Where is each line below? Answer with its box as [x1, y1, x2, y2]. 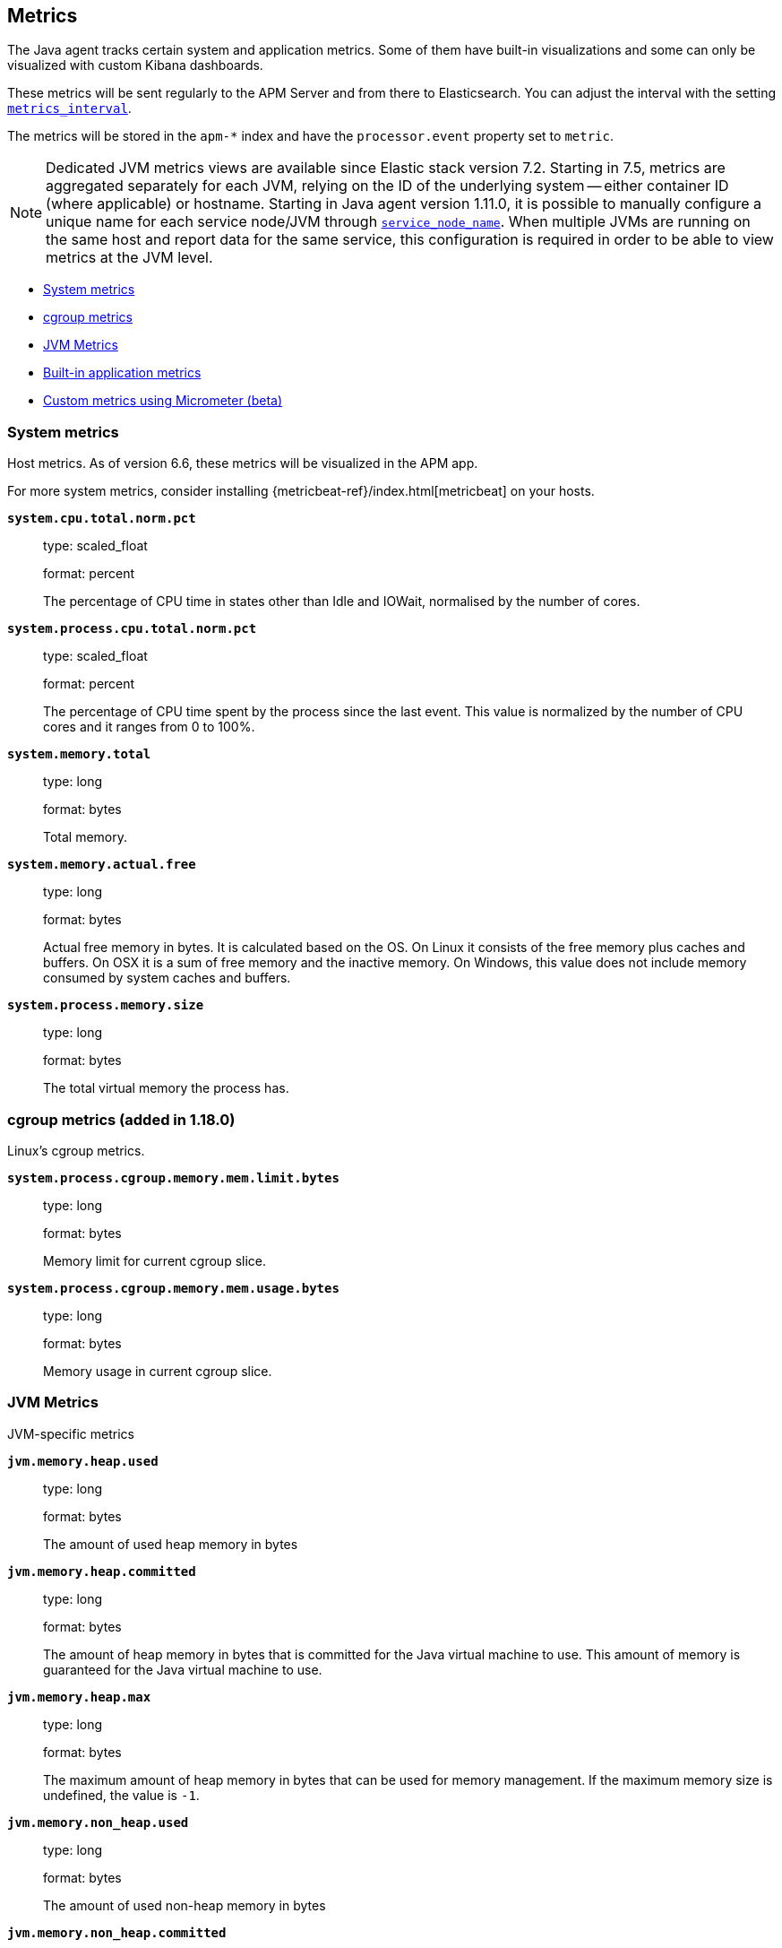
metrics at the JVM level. [46, 248, 213, 267]
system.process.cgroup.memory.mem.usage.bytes [7, 1280, 339, 1295]
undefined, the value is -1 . [43, 1787, 200, 1803]
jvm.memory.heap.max [7, 1689, 151, 1704]
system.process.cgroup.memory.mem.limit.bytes [7, 1170, 339, 1185]
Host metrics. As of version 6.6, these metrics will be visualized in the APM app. [7, 455, 478, 472]
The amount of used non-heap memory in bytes [43, 1897, 326, 1913]
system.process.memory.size [7, 998, 204, 1013]
